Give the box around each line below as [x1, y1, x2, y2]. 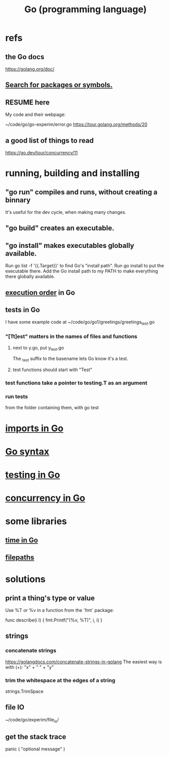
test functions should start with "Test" [12, 367, 93, 373]
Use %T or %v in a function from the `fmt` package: [5, 607, 115, 613]
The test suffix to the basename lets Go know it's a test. [12, 355, 128, 363]
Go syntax [5, 445, 49, 457]
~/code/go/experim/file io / [5, 716, 59, 724]
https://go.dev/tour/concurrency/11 [5, 150, 78, 156]
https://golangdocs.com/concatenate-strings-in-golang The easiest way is [5, 658, 162, 665]
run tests [5, 393, 28, 400]
